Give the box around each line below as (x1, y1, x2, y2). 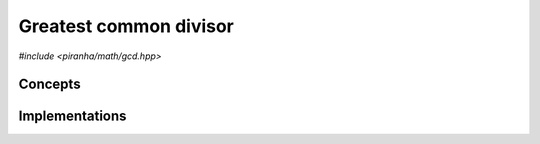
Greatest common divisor (18, 15, 235, 37)
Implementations (18, 108, 127, 125)
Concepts (18, 76, 81, 93)
